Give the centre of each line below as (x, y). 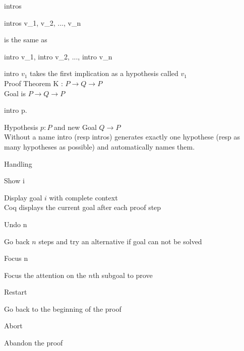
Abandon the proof (34, 343)
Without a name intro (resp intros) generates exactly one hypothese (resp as (122, 137)
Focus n (16, 258)
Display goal (23, 197)
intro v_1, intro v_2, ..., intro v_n (58, 56)
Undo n (16, 224)
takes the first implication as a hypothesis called (104, 73)
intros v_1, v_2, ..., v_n (43, 22)
